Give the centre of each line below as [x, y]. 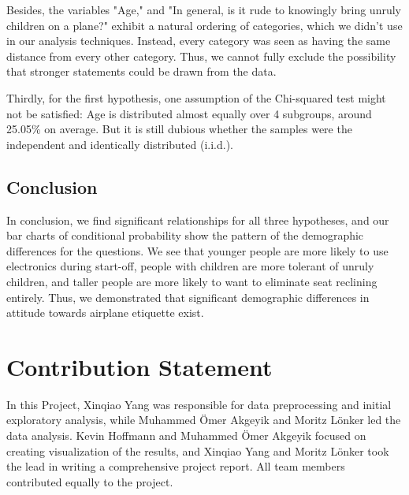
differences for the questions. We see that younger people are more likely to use [197, 250]
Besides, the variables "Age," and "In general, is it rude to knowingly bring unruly [204, 9]
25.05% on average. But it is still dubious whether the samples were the [179, 129]
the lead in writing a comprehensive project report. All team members [176, 466]
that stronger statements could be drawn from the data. [141, 71]
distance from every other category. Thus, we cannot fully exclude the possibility [201, 56]
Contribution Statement [139, 366]
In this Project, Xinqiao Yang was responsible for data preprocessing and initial [199, 404]
